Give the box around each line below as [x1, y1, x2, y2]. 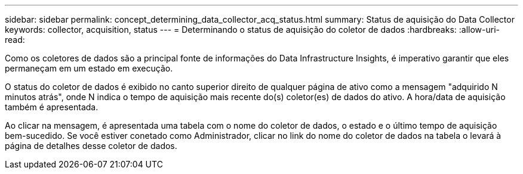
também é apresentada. [5, 102, 99, 112]
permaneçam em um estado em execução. [5, 63, 173, 73]
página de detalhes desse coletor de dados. [5, 141, 177, 151]
